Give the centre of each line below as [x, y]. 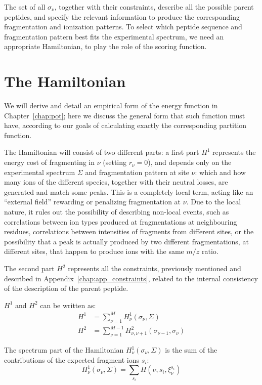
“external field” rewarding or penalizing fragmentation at [93, 202]
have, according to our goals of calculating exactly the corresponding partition [125, 125]
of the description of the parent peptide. [66, 288]
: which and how [220, 172]
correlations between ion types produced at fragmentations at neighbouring [121, 221]
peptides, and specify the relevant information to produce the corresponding [122, 16]
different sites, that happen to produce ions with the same [94, 251]
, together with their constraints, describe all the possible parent [154, 7]
